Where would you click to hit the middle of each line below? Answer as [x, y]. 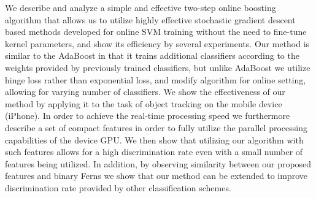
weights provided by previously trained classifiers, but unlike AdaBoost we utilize [158, 67]
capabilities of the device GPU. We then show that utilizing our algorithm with [154, 139]
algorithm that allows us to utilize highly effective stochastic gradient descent [150, 19]
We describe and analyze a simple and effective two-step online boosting [141, 7]
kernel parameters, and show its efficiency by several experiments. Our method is [157, 43]
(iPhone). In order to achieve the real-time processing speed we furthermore [148, 116]
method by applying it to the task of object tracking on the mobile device [144, 103]
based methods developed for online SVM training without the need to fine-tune [156, 32]
